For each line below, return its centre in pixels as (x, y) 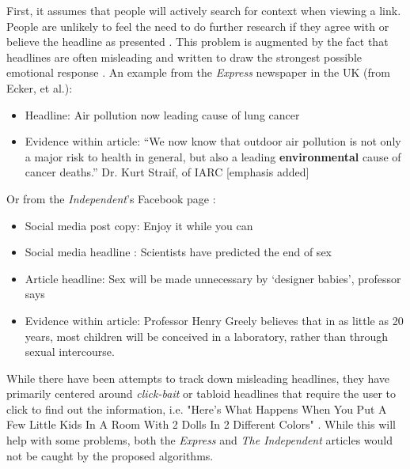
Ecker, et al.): (40, 87)
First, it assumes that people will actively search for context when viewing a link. (204, 10)
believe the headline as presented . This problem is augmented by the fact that (197, 42)
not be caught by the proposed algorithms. (110, 455)
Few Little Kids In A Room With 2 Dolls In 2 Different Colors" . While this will (201, 424)
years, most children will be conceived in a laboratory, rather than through (206, 336)
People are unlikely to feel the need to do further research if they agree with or (198, 26)
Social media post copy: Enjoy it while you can (139, 225)
